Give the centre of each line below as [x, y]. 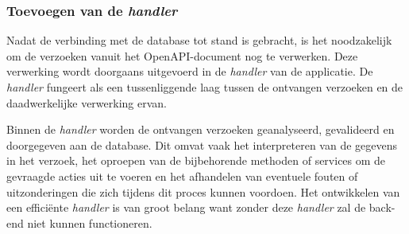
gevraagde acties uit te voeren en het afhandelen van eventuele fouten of [182, 175]
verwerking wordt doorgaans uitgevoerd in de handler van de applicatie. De [190, 71]
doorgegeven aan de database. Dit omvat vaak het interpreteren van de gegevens [202, 144]
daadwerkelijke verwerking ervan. [87, 102]
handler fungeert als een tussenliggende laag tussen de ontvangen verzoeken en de [205, 87]
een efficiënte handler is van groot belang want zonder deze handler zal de [186, 207]
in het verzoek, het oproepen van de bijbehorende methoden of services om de [196, 160]
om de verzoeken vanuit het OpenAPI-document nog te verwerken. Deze [182, 55]
